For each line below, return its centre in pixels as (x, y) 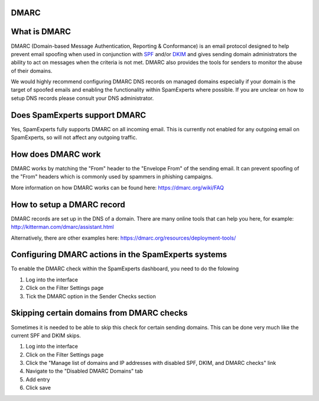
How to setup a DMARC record (68, 204)
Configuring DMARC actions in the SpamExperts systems (119, 255)
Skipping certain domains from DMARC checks (99, 313)
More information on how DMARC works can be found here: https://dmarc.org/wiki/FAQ (118, 187)
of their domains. (32, 70)
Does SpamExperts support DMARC (79, 115)
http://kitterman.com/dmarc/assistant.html (63, 227)
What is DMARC (41, 32)
